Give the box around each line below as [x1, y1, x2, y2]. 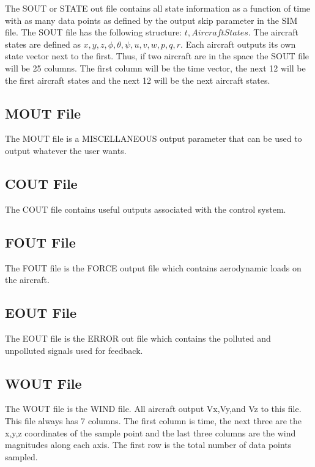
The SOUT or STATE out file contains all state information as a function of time [5, 2, 311, 14]
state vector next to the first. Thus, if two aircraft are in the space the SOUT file [5, 50, 309, 62]
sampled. [5, 450, 38, 463]
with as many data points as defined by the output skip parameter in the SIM [5, 13, 298, 26]
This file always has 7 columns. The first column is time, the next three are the [5, 414, 302, 427]
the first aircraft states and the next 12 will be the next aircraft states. [5, 73, 270, 86]
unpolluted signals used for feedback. [5, 344, 143, 356]
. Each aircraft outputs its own [180, 37, 296, 50]
